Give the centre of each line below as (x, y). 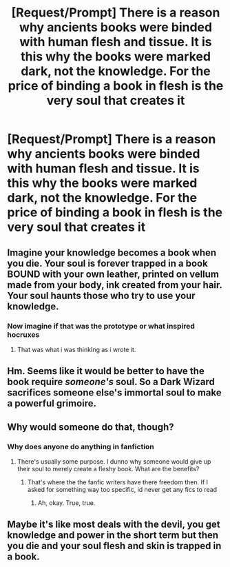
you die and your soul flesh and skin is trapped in (114, 546)
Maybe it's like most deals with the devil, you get (114, 525)
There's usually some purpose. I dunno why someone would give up (114, 461)
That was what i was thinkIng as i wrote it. (76, 349)
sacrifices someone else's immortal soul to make (114, 393)
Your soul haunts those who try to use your (101, 295)
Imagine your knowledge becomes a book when (112, 252)
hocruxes (23, 334)
